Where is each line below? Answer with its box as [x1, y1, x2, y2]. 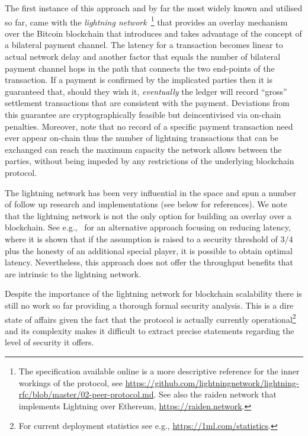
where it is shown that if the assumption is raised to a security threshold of [5, 232, 278, 245]
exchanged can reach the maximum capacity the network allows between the [5, 143, 282, 155]
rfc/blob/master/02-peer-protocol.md [18, 388, 154, 400]
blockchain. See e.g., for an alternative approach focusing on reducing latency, [5, 221, 291, 233]
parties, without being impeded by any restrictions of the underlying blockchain [5, 155, 294, 167]
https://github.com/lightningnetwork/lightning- [125, 376, 299, 389]
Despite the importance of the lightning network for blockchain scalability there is [5, 287, 302, 300]
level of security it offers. [5, 336, 94, 348]
